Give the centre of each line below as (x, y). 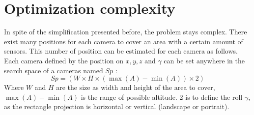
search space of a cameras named (54, 70)
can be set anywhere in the (204, 60)
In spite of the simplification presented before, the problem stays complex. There (126, 32)
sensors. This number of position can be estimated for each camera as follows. (121, 51)
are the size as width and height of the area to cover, (136, 87)
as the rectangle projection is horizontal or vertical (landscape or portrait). (117, 106)
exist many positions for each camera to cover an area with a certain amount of (124, 41)
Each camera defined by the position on (64, 60)
